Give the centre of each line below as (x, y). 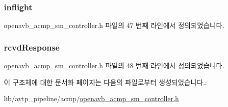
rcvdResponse (32, 47)
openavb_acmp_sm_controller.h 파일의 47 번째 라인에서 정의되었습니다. (114, 25)
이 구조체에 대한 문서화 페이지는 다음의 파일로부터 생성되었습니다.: (105, 82)
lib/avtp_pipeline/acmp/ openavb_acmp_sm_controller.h (91, 98)
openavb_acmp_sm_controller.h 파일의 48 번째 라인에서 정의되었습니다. (114, 66)
